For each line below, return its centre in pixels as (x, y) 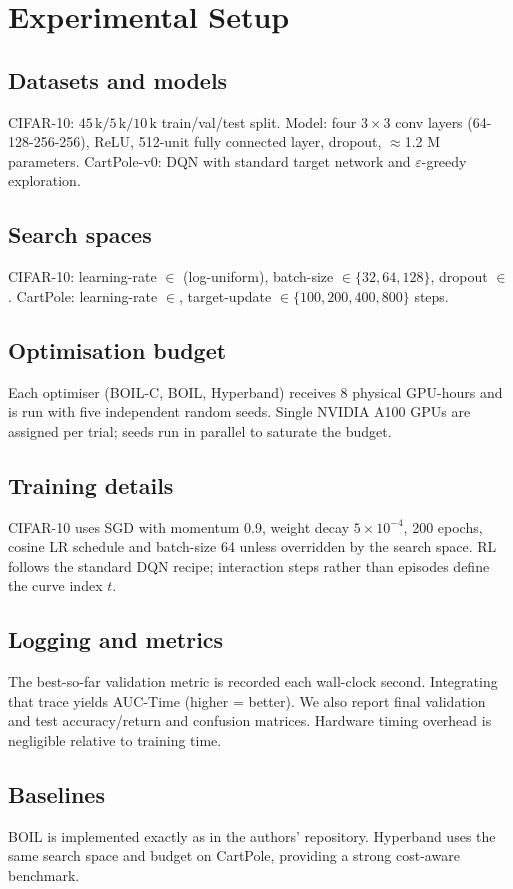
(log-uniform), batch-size (258, 276)
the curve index (55, 585)
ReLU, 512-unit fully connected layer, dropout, (238, 141)
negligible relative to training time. (115, 739)
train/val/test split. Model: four (259, 121)
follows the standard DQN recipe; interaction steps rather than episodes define (249, 565)
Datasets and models (118, 79)
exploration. (44, 180)
